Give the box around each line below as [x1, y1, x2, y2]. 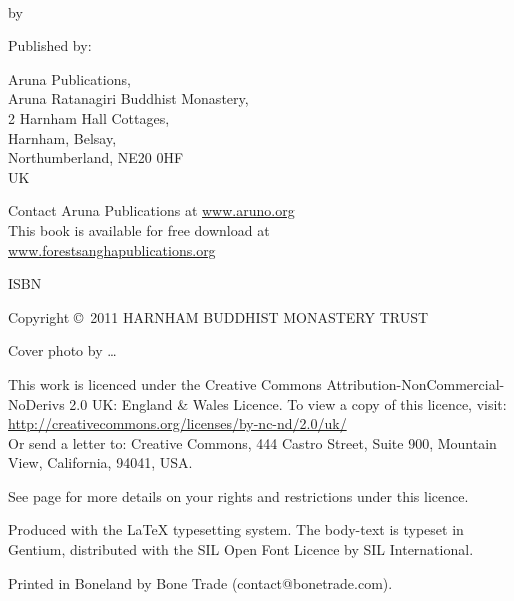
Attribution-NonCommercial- [326, 373, 505, 394]
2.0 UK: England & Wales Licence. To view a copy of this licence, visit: [69, 393, 507, 414]
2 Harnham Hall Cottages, [8, 107, 170, 128]
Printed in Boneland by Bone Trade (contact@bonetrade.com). [8, 572, 393, 593]
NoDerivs [8, 393, 65, 414]
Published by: [8, 35, 92, 56]
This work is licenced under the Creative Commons [8, 373, 322, 394]
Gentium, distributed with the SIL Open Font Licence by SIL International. [8, 539, 474, 560]
